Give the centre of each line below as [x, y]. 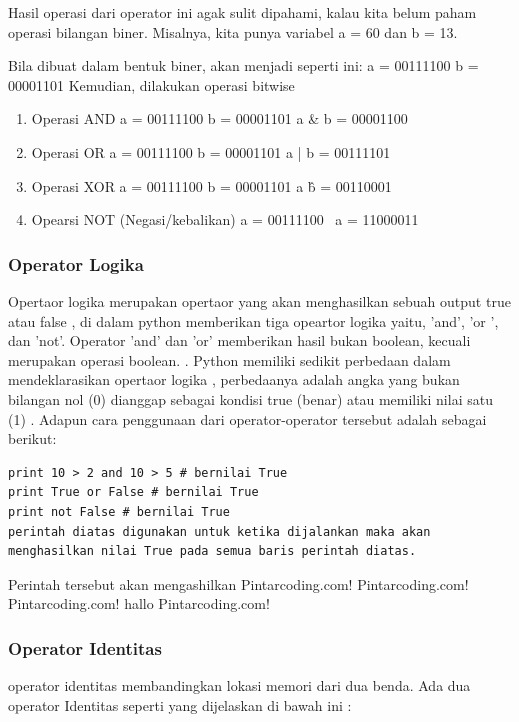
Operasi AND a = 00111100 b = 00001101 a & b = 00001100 [219, 118]
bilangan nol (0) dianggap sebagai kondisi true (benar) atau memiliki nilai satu [250, 398]
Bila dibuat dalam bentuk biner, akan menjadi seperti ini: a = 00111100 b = [243, 65]
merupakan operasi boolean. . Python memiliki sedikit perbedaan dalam [229, 359]
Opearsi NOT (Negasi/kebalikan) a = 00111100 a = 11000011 [225, 219]
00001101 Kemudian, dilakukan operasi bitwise [151, 84]
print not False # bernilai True [119, 511]
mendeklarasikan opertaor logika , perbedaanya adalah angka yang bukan [234, 379]
